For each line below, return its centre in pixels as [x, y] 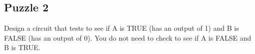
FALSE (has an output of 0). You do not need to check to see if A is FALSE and [128, 37]
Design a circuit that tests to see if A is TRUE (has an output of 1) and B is [122, 28]
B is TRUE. [22, 47]
